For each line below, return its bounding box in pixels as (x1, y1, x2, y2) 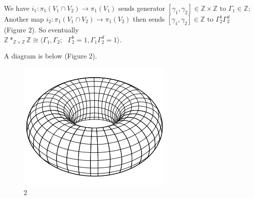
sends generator (118, 3, 166, 13)
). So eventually (31, 25, 79, 34)
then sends (133, 14, 165, 24)
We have (4, 3, 29, 13)
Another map (4, 14, 44, 24)
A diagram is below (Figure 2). (4, 51, 97, 61)
